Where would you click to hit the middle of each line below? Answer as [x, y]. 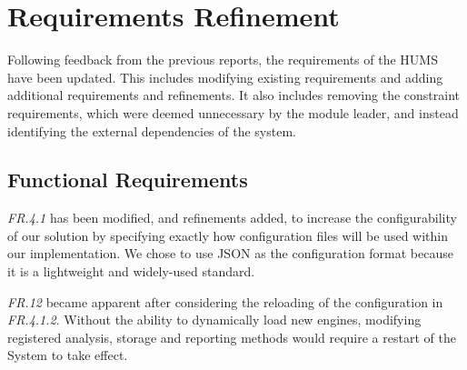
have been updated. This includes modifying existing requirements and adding [225, 77]
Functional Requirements [128, 180]
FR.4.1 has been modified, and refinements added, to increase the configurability [232, 218]
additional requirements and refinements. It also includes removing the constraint [233, 95]
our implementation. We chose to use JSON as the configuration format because [230, 253]
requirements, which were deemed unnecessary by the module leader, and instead [233, 112]
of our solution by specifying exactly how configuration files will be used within [228, 235]
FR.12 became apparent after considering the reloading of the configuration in [225, 301]
